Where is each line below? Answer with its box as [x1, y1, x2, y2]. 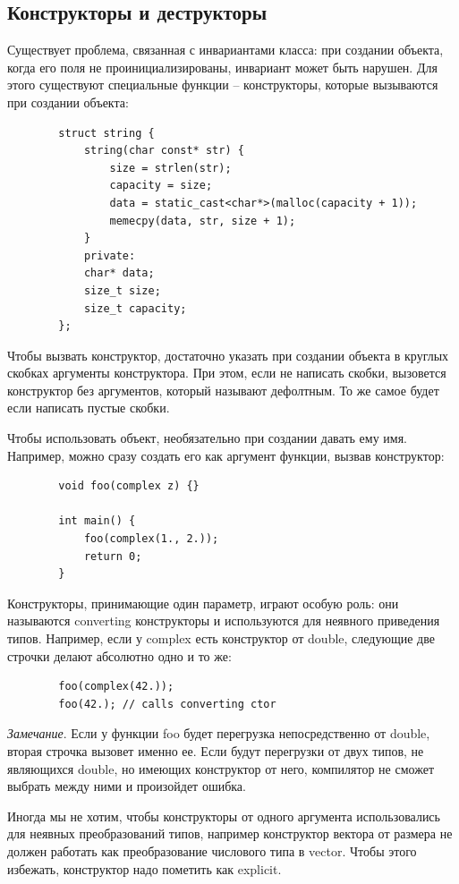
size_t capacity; [83, 302, 187, 315]
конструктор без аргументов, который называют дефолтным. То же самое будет [7, 380, 439, 399]
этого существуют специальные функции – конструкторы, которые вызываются [7, 75, 438, 94]
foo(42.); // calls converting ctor [58, 697, 276, 710]
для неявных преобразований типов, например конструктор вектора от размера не [7, 824, 453, 843]
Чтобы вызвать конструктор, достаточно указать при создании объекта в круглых [7, 345, 449, 364]
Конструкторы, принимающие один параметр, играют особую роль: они [7, 593, 399, 612]
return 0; [83, 549, 142, 563]
